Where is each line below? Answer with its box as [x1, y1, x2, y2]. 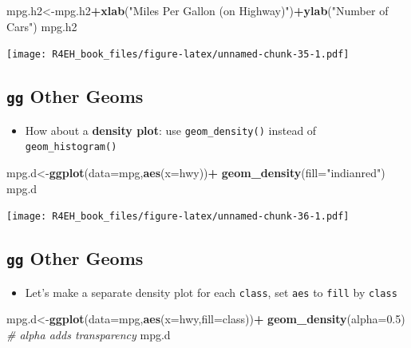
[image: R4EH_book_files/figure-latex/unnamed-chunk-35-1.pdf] [6, 49, 350, 61]
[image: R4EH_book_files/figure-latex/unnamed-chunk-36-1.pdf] [6, 211, 350, 223]
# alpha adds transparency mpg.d [6, 326, 171, 342]
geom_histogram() [25, 141, 117, 153]
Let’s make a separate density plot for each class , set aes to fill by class [25, 283, 397, 300]
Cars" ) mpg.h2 [6, 18, 77, 34]
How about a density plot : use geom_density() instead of [25, 121, 317, 138]
